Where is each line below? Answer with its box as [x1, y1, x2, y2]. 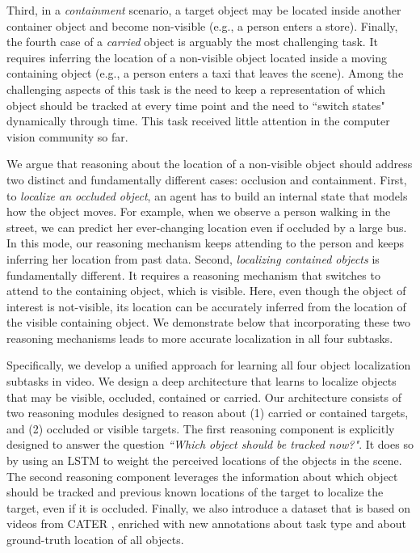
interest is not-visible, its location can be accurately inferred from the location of [6, 298, 406, 314]
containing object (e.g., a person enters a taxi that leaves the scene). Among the [6, 65, 404, 82]
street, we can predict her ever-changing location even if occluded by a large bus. [6, 218, 407, 235]
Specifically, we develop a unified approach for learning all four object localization [6, 357, 411, 374]
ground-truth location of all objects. [6, 531, 184, 547]
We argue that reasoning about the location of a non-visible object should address [6, 155, 413, 172]
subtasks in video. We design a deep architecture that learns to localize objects [6, 373, 397, 390]
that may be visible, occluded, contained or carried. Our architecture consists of [6, 388, 401, 405]
